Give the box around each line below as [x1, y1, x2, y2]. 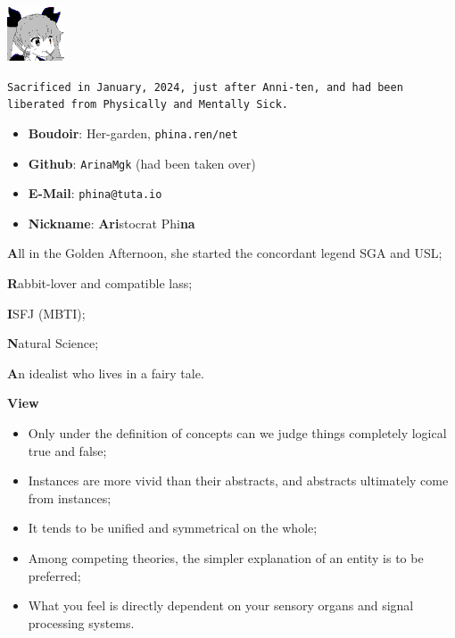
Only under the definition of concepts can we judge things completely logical [28, 424, 447, 443]
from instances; [28, 488, 112, 507]
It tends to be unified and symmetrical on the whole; [28, 518, 318, 537]
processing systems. [28, 613, 135, 632]
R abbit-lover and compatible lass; [7, 274, 193, 293]
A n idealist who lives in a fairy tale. [7, 363, 204, 382]
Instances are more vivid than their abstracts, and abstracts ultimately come [28, 471, 449, 490]
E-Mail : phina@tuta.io [28, 184, 162, 203]
